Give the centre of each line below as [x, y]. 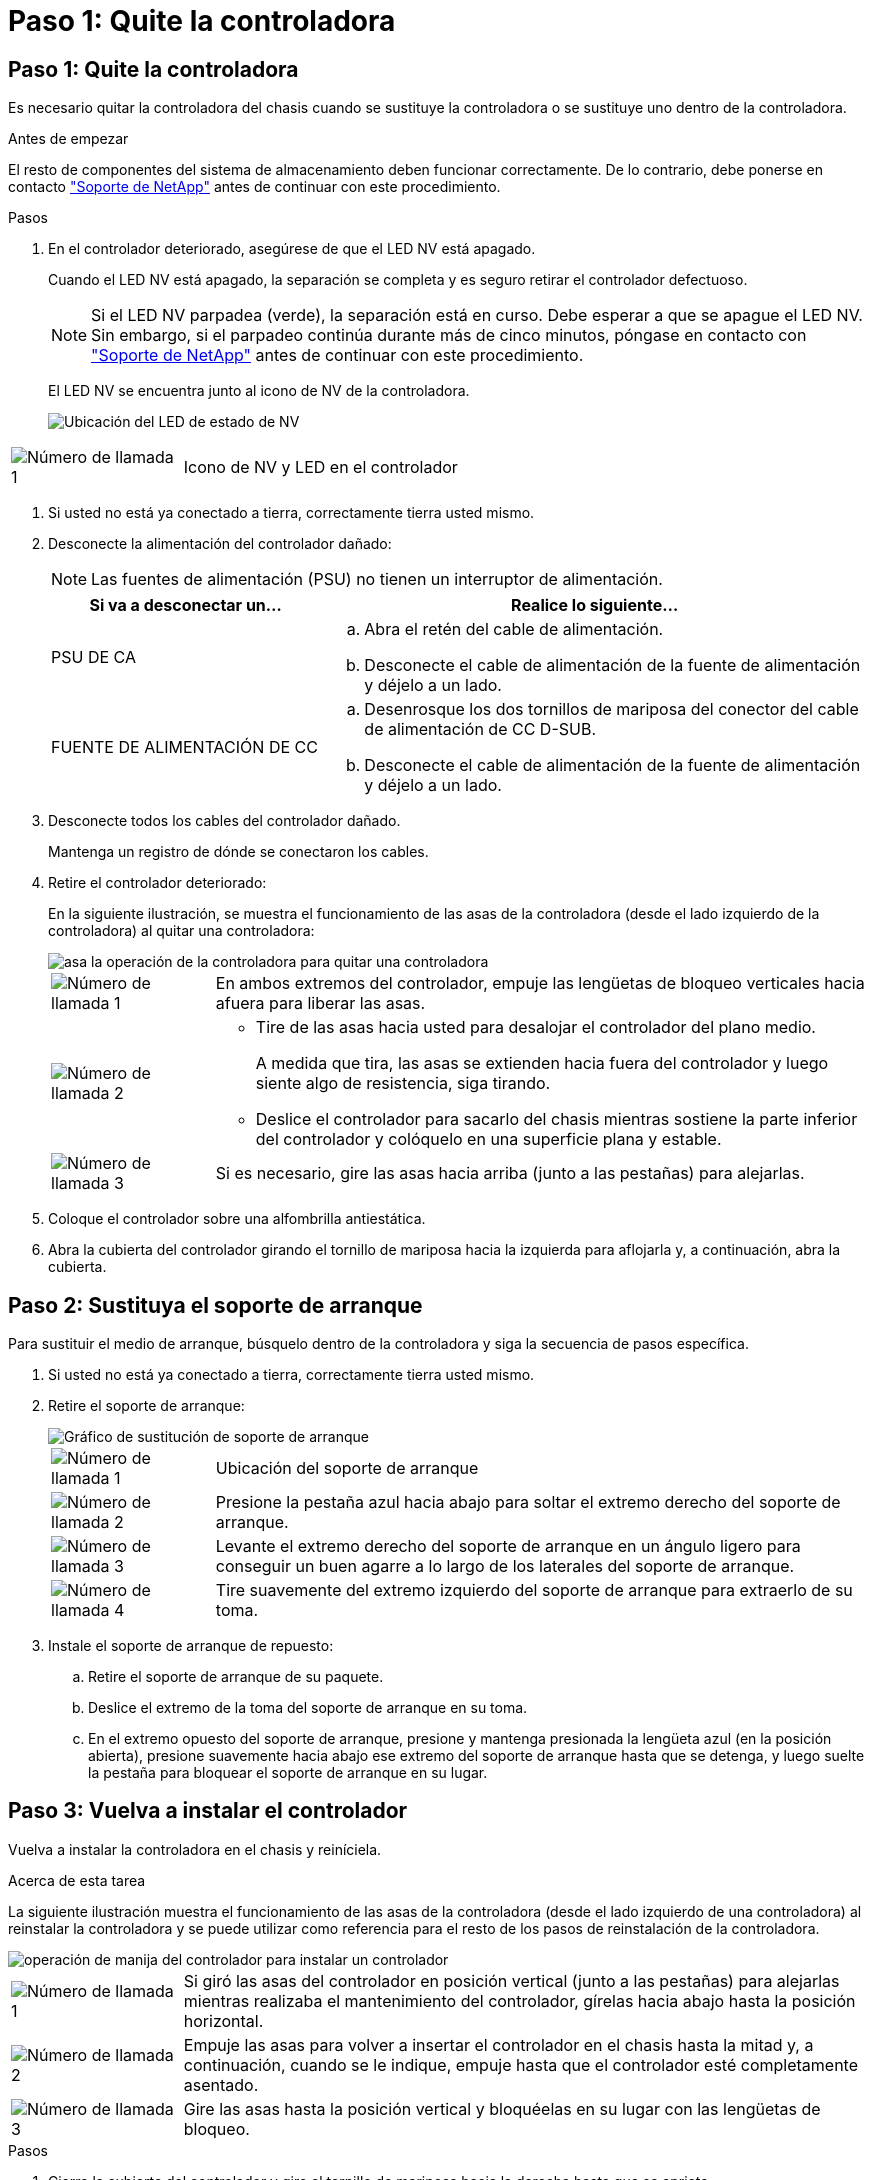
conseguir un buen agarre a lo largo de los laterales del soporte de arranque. [505, 1566]
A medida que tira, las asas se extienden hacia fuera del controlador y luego [542, 1063]
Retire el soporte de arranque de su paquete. [236, 1677]
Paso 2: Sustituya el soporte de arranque [215, 1305]
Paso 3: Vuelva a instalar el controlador [208, 1811]
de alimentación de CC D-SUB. [480, 729]
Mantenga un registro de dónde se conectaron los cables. [238, 852]
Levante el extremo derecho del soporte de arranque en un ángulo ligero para [508, 1546]
